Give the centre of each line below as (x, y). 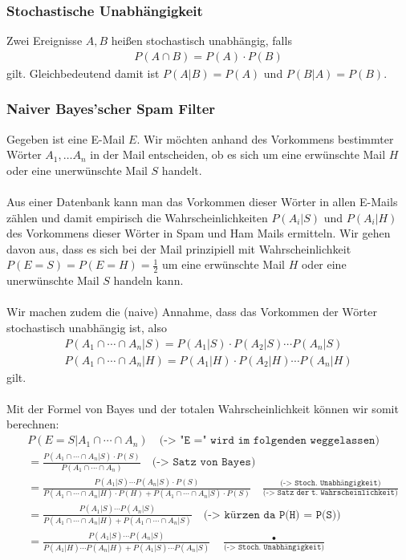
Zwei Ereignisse (45, 41)
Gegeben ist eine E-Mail (66, 138)
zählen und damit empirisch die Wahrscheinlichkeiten (137, 217)
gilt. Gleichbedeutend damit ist (83, 73)
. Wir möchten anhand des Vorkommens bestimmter (265, 138)
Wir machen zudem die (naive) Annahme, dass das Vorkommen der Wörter (192, 312)
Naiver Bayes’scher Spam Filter (111, 109)
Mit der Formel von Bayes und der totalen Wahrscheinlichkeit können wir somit (203, 408)
